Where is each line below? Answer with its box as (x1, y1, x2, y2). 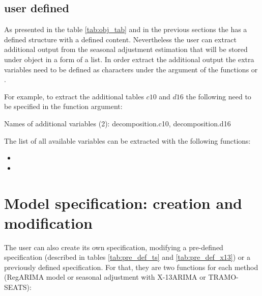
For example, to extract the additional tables (4, 91, 144, 101)
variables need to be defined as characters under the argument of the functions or (4, 64, 258, 74)
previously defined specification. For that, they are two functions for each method (4, 261, 258, 272)
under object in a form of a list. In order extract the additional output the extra (4, 53, 254, 64)
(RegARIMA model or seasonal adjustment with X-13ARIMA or (4, 272, 206, 282)
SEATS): (4, 282, 32, 292)
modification (4, 212, 93, 233)
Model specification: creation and (4, 192, 242, 213)
